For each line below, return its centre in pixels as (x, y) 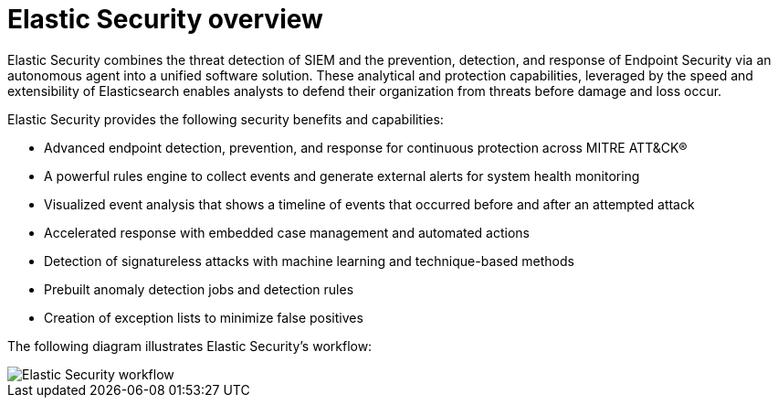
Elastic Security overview (165, 19)
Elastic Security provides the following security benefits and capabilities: (226, 119)
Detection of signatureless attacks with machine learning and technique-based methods (309, 261)
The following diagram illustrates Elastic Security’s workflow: (190, 346)
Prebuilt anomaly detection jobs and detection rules (199, 289)
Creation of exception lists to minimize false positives (204, 317)
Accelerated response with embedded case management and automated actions (287, 232)
